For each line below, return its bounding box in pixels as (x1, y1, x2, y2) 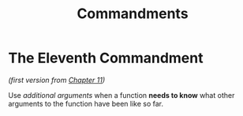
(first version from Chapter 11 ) (8, 75, 106, 84)
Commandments (77, 5, 189, 23)
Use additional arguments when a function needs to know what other (8, 90, 235, 99)
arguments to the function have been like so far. (8, 99, 164, 108)
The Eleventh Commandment (8, 49, 204, 67)
